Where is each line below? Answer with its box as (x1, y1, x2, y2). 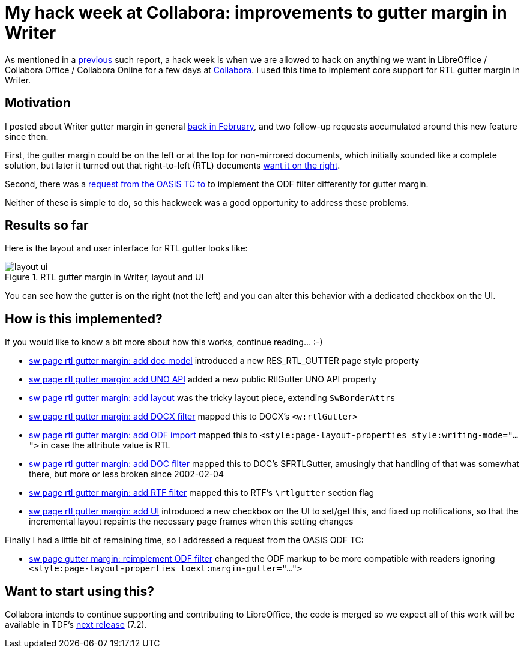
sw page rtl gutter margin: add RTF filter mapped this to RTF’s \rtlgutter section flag (29, 487, 375, 498)
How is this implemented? (5, 311, 163, 326)
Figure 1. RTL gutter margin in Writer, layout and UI (5, 272, 204, 283)
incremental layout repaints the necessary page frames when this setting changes (29, 516, 354, 527)
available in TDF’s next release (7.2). (5, 619, 147, 630)
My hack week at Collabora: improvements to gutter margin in (5, 2, 507, 23)
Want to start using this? (5, 583, 155, 599)
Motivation (5, 95, 71, 111)
